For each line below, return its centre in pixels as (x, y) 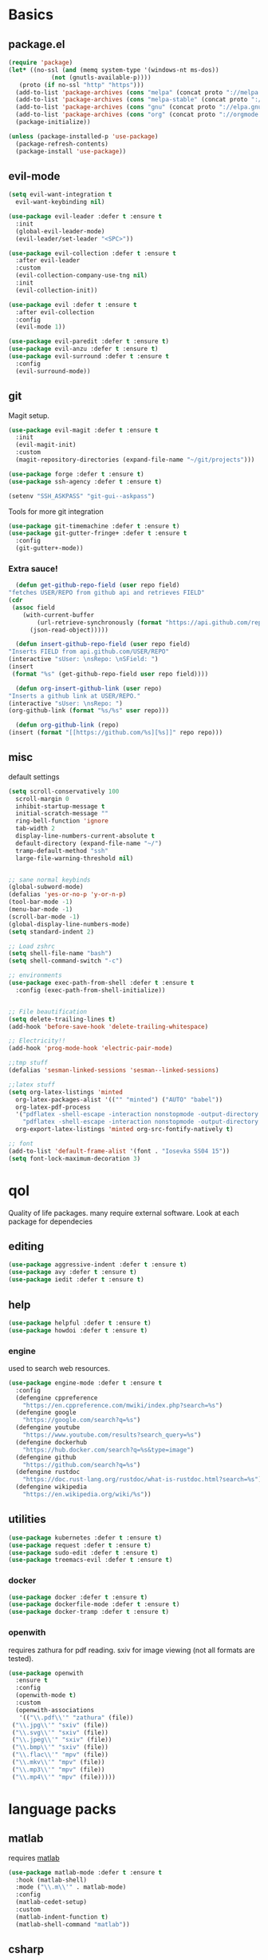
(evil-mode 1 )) (41, 327)
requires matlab (34, 1858)
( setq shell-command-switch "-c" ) (66, 961)
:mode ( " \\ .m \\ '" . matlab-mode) (71, 1887)
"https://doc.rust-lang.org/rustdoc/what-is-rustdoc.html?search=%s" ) (142, 1480)
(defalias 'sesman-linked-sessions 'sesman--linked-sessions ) (114, 1070)
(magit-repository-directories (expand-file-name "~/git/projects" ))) (135, 460)
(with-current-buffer (58, 615)
